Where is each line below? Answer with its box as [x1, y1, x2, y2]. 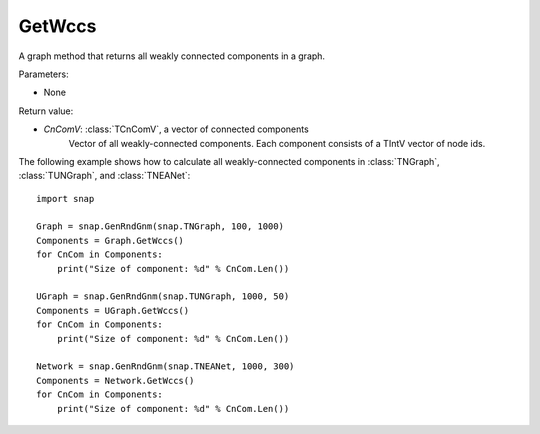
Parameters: [18, 68, 69, 80]
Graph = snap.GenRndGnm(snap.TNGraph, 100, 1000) [36, 221, 285, 232]
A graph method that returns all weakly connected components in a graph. [18, 50, 325, 62]
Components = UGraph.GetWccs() [36, 305, 190, 316]
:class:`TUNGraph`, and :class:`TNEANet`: [18, 170, 191, 182]
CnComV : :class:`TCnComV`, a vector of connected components [43, 123, 309, 135]
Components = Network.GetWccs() [36, 375, 195, 386]
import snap [36, 193, 95, 204]
